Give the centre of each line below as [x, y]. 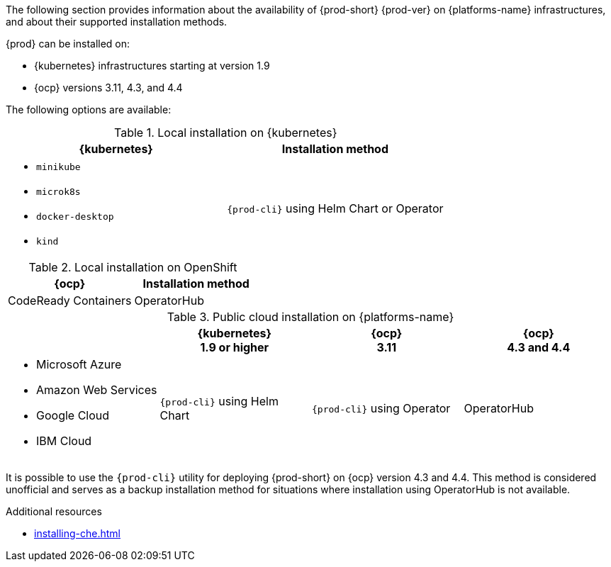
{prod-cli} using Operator [381, 408]
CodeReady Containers [70, 301]
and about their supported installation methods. [117, 22]
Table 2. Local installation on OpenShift [133, 267]
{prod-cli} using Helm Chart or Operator [335, 208]
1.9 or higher [235, 347]
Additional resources [54, 511]
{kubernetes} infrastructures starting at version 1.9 [152, 66]
